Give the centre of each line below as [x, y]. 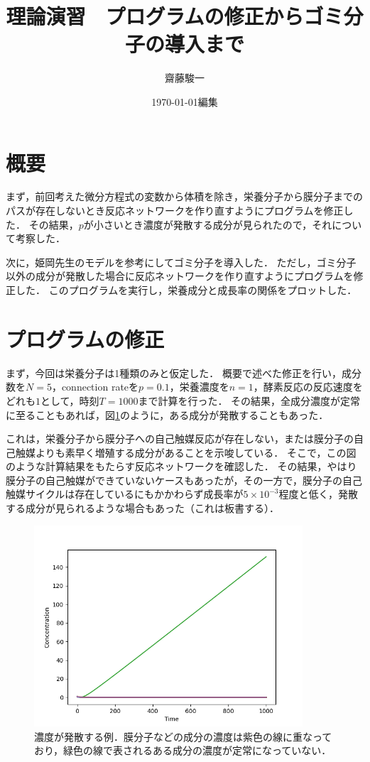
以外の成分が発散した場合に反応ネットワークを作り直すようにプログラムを [180, 276]
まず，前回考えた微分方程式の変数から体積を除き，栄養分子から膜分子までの [184, 196]
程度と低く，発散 [319, 494]
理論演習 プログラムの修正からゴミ [175, 16]
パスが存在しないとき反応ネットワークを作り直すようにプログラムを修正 [175, 211]
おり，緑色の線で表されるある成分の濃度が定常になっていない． [183, 750]
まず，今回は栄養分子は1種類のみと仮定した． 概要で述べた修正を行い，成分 [184, 372]
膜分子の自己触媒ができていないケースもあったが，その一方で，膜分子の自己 [184, 480]
